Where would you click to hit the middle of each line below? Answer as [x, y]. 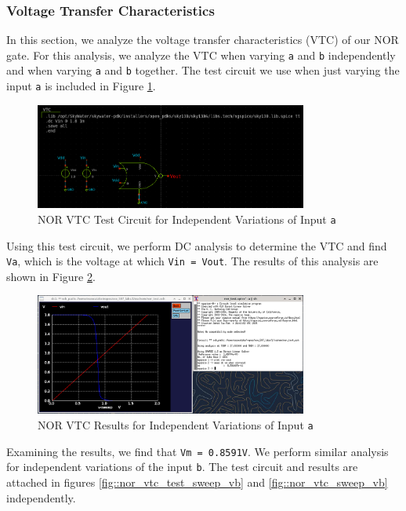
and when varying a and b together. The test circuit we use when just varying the [203, 70]
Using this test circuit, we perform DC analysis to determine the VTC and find [197, 245]
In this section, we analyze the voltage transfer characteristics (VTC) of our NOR [203, 40]
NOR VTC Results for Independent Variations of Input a [176, 424]
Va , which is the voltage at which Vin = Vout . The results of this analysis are [192, 261]
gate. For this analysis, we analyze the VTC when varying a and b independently [201, 55]
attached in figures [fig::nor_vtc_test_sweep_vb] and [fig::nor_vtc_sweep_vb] [197, 482]
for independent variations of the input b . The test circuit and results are [182, 467]
